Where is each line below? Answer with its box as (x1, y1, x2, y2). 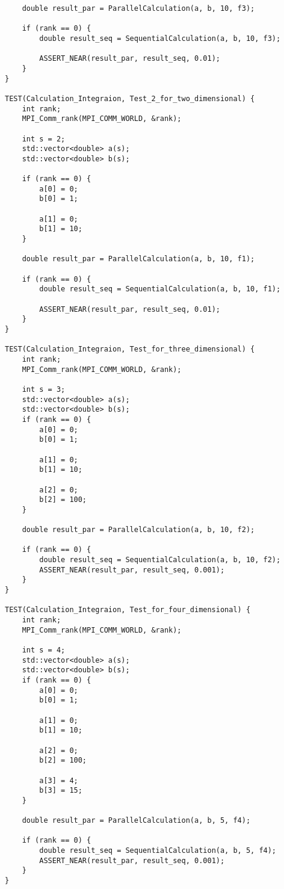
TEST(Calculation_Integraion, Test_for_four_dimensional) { (5, 606, 251, 615)
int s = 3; (22, 385, 66, 394)
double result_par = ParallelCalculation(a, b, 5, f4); (22, 816, 251, 825)
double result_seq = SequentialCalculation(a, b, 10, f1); (39, 285, 281, 294)
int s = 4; (22, 646, 66, 654)
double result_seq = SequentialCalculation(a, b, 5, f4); (39, 846, 277, 855)
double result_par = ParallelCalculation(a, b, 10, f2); (22, 525, 255, 534)
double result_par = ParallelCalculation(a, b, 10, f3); (22, 4, 255, 13)
